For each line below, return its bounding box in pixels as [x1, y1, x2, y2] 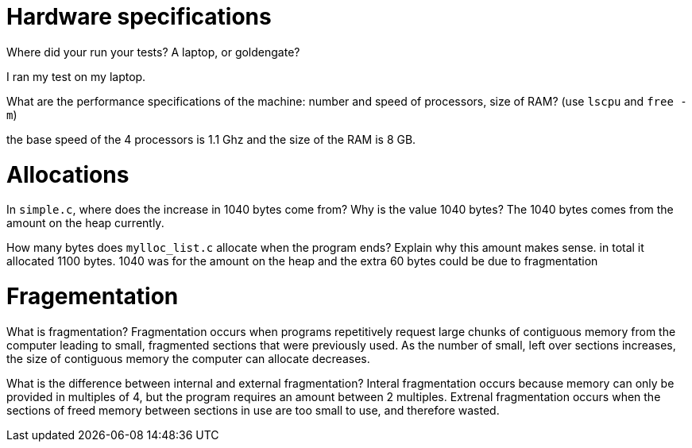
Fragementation [6, 283, 179, 310]
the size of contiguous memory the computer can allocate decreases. [6, 351, 370, 365]
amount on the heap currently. [6, 216, 164, 230]
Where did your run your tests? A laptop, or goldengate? [6, 44, 300, 59]
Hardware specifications [6, 3, 272, 30]
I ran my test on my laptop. [6, 69, 146, 83]
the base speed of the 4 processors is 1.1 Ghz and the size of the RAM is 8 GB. [6, 132, 416, 146]
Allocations [6, 160, 130, 188]
